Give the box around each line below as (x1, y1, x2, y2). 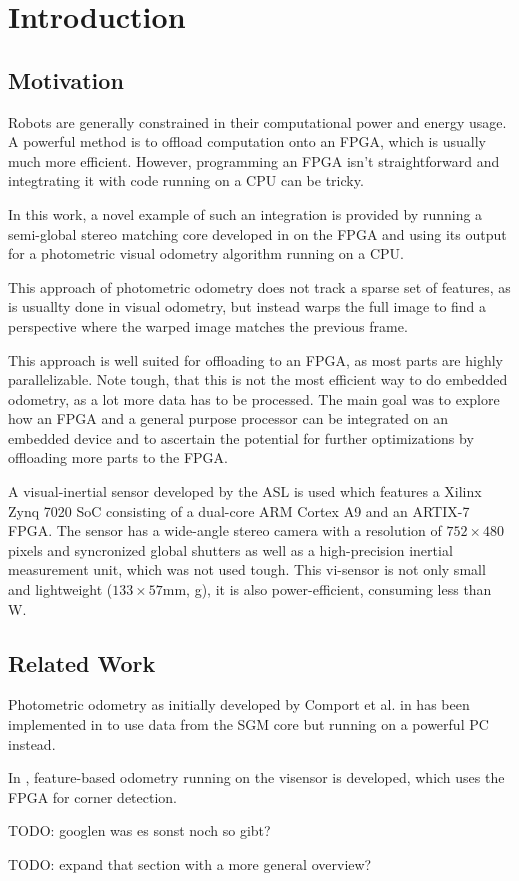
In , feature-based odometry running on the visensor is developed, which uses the (8, 767, 505, 788)
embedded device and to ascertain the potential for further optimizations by (8, 427, 474, 448)
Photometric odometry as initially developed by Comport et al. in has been (8, 694, 470, 715)
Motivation (8, 64, 124, 95)
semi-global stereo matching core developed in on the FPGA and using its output (8, 223, 507, 244)
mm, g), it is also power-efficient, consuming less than (162, 579, 492, 600)
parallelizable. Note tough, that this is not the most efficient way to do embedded (8, 369, 508, 390)
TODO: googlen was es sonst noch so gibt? (8, 820, 271, 841)
